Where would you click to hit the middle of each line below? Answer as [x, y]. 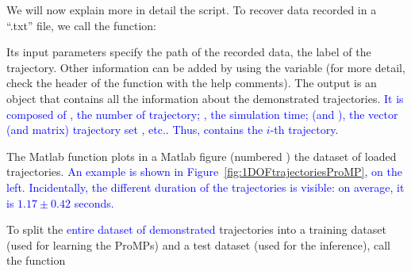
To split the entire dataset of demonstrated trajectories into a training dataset [196, 229]
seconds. [94, 202]
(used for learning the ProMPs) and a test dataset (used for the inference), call [198, 244]
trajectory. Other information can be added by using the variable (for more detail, [206, 67]
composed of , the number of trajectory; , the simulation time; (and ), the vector [202, 114]
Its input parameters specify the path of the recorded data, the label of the [189, 52]
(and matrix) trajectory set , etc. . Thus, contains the [135, 130]
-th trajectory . [304, 130]
